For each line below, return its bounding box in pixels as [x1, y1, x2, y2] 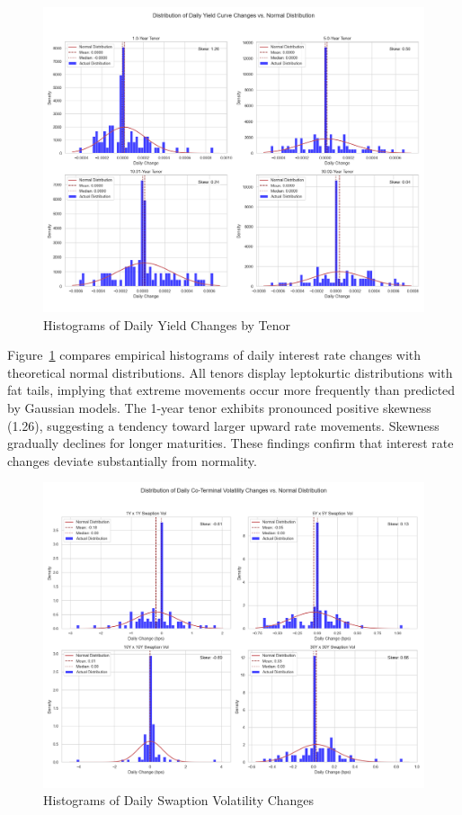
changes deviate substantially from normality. [7, 451, 257, 470]
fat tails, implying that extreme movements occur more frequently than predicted [7, 381, 456, 399]
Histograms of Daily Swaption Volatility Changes [43, 791, 315, 810]
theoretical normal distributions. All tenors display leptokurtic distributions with [7, 363, 453, 381]
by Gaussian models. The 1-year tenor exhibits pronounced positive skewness [7, 399, 431, 417]
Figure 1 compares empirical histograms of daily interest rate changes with [7, 345, 422, 364]
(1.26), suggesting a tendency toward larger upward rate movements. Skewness [7, 416, 440, 434]
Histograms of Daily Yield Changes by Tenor [43, 315, 291, 334]
